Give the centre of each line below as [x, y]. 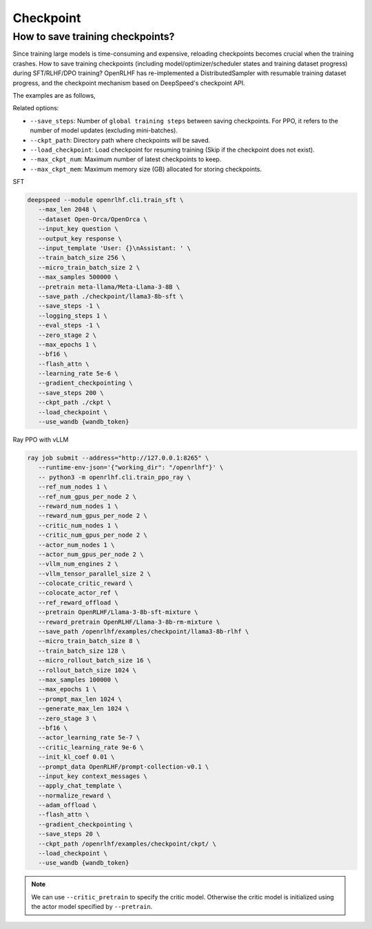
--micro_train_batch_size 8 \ [89, 641]
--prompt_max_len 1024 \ [80, 699]
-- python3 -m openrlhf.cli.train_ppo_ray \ [114, 477]
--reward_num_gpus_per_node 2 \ [93, 516]
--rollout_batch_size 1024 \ [87, 670]
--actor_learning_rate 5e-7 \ [89, 738]
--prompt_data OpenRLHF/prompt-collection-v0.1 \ [124, 766]
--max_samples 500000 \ [78, 277]
